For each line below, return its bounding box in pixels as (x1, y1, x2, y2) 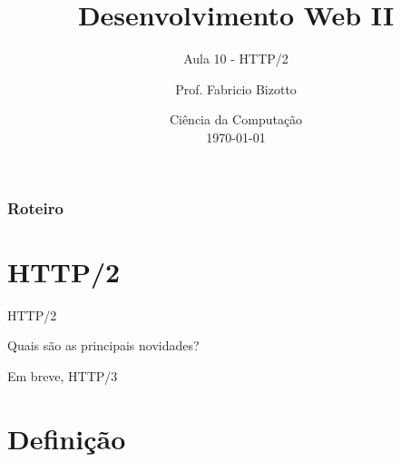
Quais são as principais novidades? (7, 336, 200, 355)
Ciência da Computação (169, 110, 303, 129)
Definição (7, 419, 126, 457)
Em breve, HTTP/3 (7, 366, 118, 385)
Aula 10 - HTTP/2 (183, 49, 289, 68)
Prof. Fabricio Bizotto (175, 79, 297, 98)
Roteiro (7, 196, 64, 219)
